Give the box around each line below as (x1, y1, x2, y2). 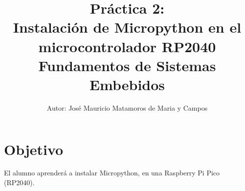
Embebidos (89, 74, 165, 94)
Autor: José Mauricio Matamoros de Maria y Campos (46, 102, 208, 113)
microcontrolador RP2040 (38, 36, 216, 56)
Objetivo (4, 139, 64, 159)
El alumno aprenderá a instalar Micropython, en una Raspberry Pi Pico (4, 168, 220, 178)
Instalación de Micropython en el (13, 17, 242, 37)
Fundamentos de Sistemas (38, 55, 216, 75)
